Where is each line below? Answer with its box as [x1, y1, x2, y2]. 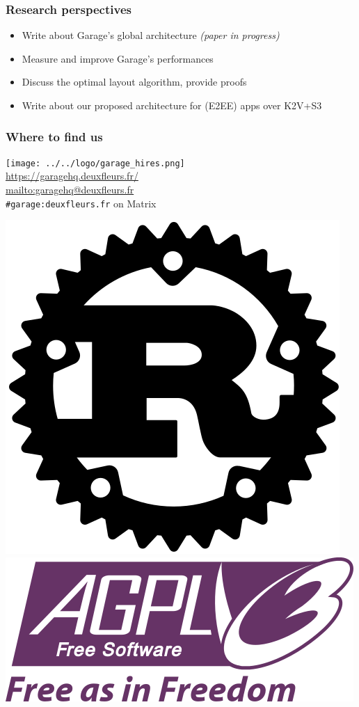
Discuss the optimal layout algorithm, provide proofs [22, 74, 247, 89]
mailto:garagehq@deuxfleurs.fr [6, 182, 134, 197]
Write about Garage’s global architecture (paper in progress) [22, 28, 280, 42]
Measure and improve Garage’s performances [22, 51, 214, 65]
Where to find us [6, 127, 103, 145]
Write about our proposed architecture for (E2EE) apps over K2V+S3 [22, 98, 322, 112]
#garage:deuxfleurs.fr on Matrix [6, 196, 157, 210]
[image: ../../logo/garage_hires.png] [6, 158, 185, 168]
